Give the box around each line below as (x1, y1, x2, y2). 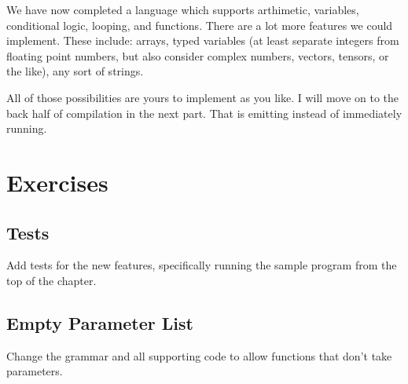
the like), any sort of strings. (6, 63, 144, 79)
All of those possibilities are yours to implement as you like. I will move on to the (6, 89, 399, 105)
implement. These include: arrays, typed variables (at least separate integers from (6, 32, 399, 49)
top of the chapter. (6, 272, 97, 288)
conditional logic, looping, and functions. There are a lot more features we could (6, 16, 393, 33)
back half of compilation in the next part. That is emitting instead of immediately (6, 104, 402, 121)
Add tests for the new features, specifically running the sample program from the (6, 257, 397, 273)
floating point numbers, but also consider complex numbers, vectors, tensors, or (6, 47, 389, 64)
